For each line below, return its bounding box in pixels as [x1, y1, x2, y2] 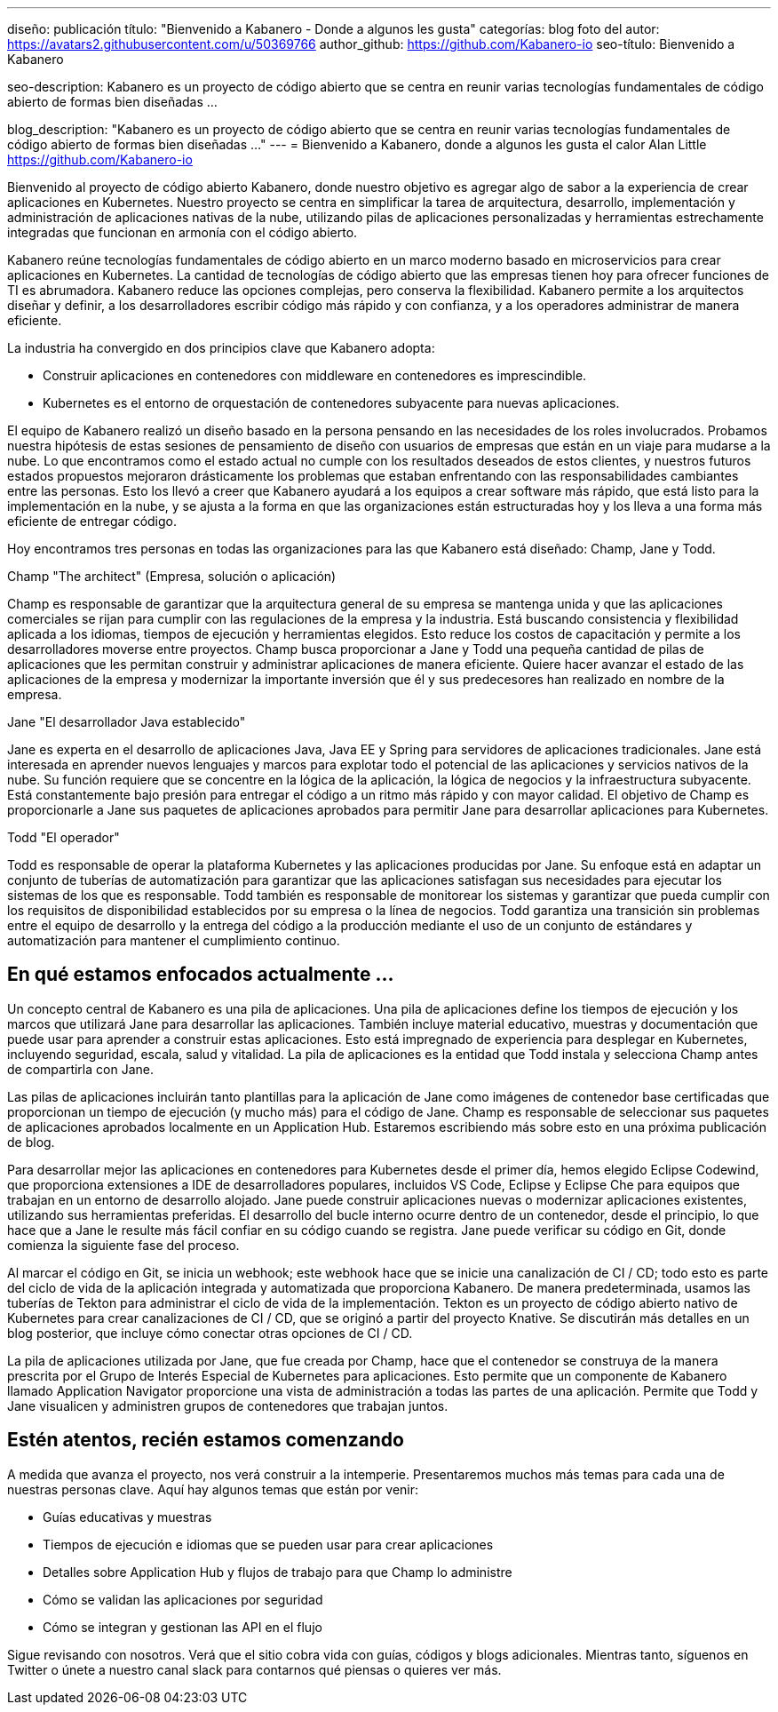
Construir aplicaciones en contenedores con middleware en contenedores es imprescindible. [43, 368, 587, 383]
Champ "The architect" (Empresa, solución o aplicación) [7, 569, 337, 584]
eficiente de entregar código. [7, 514, 178, 529]
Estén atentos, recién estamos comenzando [7, 1429, 404, 1452]
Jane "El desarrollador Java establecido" [7, 714, 246, 729]
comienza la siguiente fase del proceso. [7, 1237, 240, 1253]
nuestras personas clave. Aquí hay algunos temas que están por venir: [7, 1481, 419, 1497]
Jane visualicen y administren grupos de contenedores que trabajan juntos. [7, 1397, 449, 1413]
